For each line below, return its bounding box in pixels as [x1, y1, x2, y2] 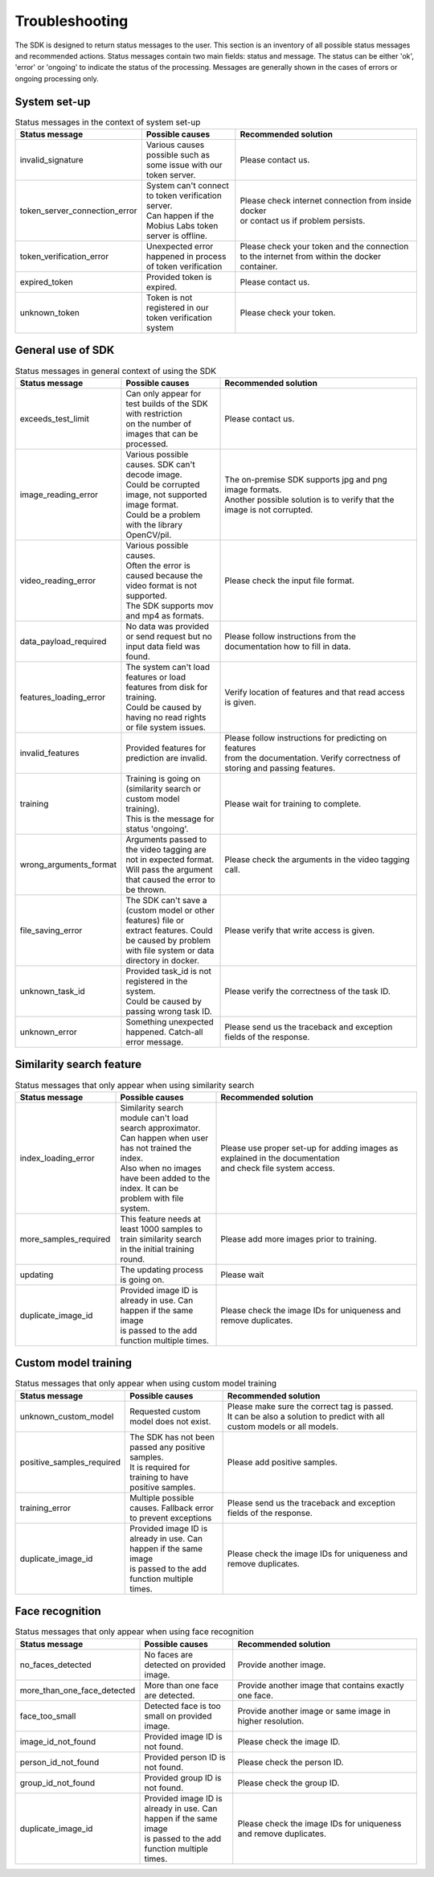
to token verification [145, 190, 223, 201]
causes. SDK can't [125, 458, 196, 470]
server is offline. [145, 230, 208, 241]
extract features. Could [125, 925, 213, 936]
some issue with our [145, 159, 223, 170]
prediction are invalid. [125, 752, 208, 763]
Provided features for [125, 742, 207, 754]
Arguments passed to [125, 833, 207, 844]
